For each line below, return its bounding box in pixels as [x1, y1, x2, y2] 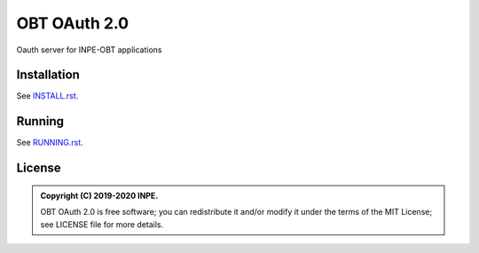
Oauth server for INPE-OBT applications [16, 44, 162, 55]
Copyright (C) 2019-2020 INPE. [40, 190, 159, 201]
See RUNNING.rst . [16, 138, 83, 148]
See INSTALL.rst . [16, 91, 79, 101]
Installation [16, 67, 80, 83]
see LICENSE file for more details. [40, 218, 164, 230]
